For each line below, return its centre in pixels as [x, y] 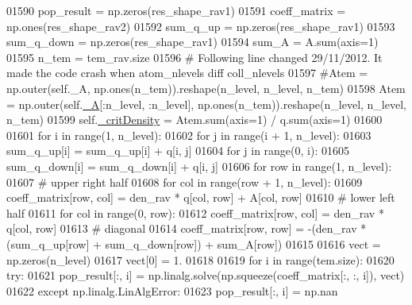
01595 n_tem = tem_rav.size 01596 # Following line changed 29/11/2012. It [194, 57]
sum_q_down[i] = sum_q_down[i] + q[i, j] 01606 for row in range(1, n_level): [199, 166]
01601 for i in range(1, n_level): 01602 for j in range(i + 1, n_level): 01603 [189, 135]
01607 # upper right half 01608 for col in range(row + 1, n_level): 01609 [185, 181]
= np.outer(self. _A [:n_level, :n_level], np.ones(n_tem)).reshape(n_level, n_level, [206, 104]
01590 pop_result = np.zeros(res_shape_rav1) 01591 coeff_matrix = [176, 10]
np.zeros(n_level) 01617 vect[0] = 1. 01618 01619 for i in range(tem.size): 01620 [200, 259]
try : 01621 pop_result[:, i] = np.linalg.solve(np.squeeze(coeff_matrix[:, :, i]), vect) [206, 275]
